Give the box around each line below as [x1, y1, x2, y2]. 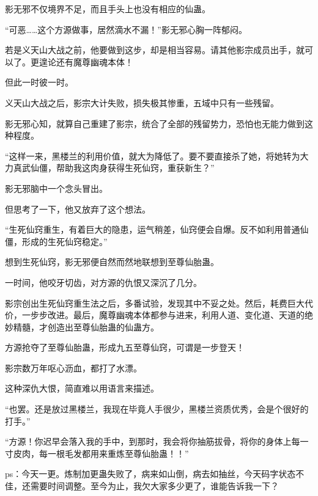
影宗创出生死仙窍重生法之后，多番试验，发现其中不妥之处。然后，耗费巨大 [5, 296, 305, 309]
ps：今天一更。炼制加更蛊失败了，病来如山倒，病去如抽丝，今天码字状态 [5, 467, 296, 480]
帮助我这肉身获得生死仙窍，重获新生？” [56, 161, 215, 174]
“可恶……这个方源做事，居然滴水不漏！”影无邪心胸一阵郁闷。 [5, 23, 247, 35]
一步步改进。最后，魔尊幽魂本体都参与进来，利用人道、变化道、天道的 [21, 308, 305, 321]
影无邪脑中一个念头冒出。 [5, 181, 108, 194]
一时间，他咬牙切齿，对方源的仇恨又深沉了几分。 [5, 275, 202, 288]
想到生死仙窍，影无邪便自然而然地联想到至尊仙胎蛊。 [5, 255, 219, 268]
